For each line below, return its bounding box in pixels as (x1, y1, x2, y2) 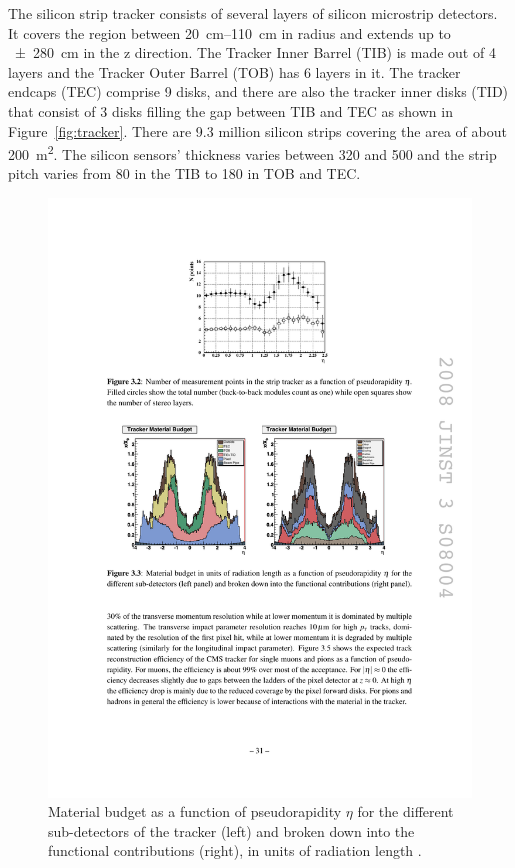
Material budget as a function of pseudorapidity (48, 801, 342, 822)
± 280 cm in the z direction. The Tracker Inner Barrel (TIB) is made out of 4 (14, 42, 496, 63)
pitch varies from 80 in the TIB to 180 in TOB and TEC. (8, 163, 361, 184)
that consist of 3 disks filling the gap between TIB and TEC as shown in (8, 100, 453, 121)
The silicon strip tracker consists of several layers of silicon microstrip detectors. (8, 3, 498, 23)
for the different (357, 801, 454, 822)
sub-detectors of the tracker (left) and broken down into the (48, 820, 415, 841)
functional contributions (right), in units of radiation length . (48, 840, 422, 861)
